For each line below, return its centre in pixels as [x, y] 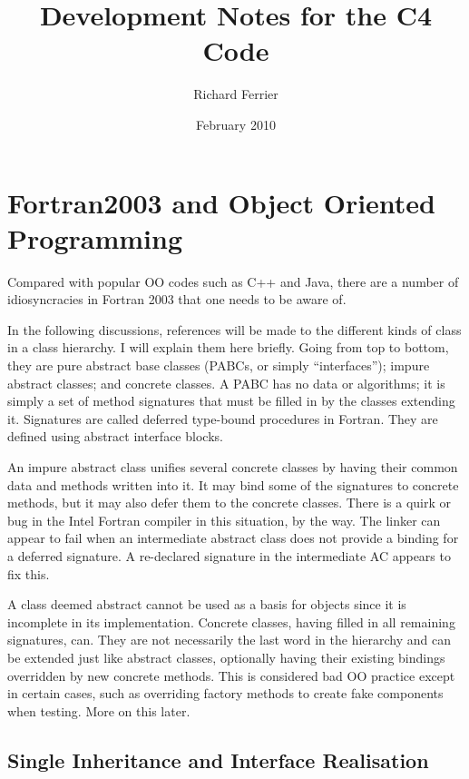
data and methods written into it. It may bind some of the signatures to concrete [233, 484]
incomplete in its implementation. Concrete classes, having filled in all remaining [231, 621]
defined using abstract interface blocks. [115, 436]
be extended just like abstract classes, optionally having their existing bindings [226, 657]
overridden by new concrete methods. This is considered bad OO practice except [231, 675]
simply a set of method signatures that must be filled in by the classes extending [231, 401]
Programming [95, 237]
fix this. [29, 573]
